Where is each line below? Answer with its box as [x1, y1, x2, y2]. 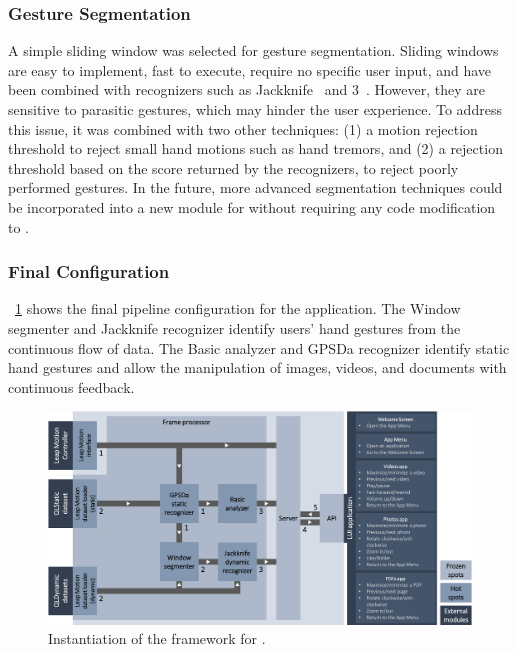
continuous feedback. [8, 376, 135, 397]
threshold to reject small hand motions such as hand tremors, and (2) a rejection [8, 138, 503, 159]
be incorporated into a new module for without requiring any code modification [8, 196, 496, 217]
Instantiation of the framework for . [48, 628, 266, 649]
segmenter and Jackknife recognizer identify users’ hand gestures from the [8, 317, 461, 338]
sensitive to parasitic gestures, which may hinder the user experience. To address [8, 99, 502, 119]
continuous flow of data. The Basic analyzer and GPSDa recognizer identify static [8, 337, 510, 358]
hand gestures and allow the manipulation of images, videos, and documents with [8, 357, 507, 378]
